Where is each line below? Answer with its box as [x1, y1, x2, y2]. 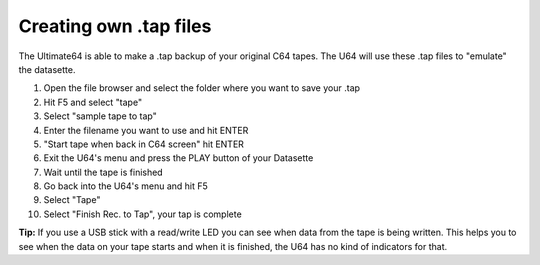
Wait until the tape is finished [43, 166, 164, 178]
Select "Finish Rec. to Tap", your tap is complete [43, 208, 242, 220]
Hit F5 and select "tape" [43, 96, 143, 108]
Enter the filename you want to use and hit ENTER [43, 124, 249, 136]
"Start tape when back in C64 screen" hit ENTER [43, 138, 245, 150]
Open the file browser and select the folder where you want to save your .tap [43, 82, 360, 94]
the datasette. [18, 63, 76, 75]
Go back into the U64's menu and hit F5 [43, 180, 209, 192]
